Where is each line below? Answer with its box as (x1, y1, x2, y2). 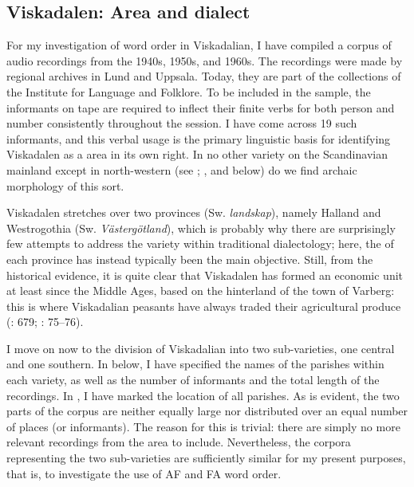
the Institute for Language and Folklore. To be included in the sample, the (6, 83, 371, 100)
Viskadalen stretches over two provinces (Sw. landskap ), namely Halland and (6, 204, 381, 221)
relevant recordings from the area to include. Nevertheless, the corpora (6, 434, 351, 450)
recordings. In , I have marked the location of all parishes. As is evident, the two (6, 387, 400, 403)
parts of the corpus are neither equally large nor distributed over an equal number (6, 403, 408, 419)
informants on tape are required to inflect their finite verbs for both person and (6, 99, 395, 116)
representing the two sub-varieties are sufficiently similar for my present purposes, (6, 450, 406, 466)
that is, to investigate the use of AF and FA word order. (6, 465, 282, 481)
